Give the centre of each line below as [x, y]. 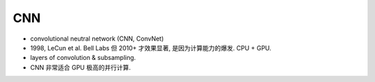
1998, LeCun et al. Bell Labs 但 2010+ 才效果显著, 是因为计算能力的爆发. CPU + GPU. [151, 48]
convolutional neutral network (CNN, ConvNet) [97, 39]
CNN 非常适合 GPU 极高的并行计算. [81, 67]
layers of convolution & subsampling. [83, 58]
